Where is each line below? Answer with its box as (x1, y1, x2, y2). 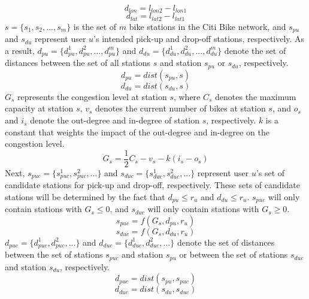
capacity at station (5, 102, 74, 114)
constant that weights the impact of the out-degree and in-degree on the (5, 125, 269, 138)
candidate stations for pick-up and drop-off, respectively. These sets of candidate (5, 179, 300, 191)
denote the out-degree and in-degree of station (30, 114, 199, 126)
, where (173, 90, 201, 102)
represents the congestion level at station (17, 90, 167, 102)
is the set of (73, 20, 117, 32)
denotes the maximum (215, 90, 296, 102)
